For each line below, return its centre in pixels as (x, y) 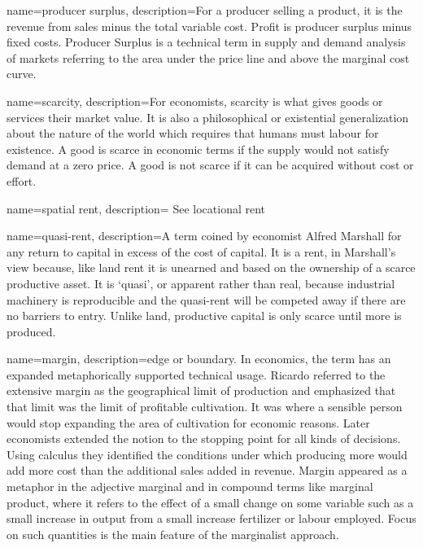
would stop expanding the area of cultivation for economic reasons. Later (188, 422)
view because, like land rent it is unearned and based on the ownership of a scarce (211, 267)
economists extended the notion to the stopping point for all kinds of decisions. (204, 438)
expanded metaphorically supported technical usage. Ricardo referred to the (196, 374)
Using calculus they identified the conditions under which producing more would (207, 454)
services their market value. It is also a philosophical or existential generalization (208, 117)
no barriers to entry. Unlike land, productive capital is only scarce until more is (204, 316)
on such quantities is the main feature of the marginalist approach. (173, 534)
